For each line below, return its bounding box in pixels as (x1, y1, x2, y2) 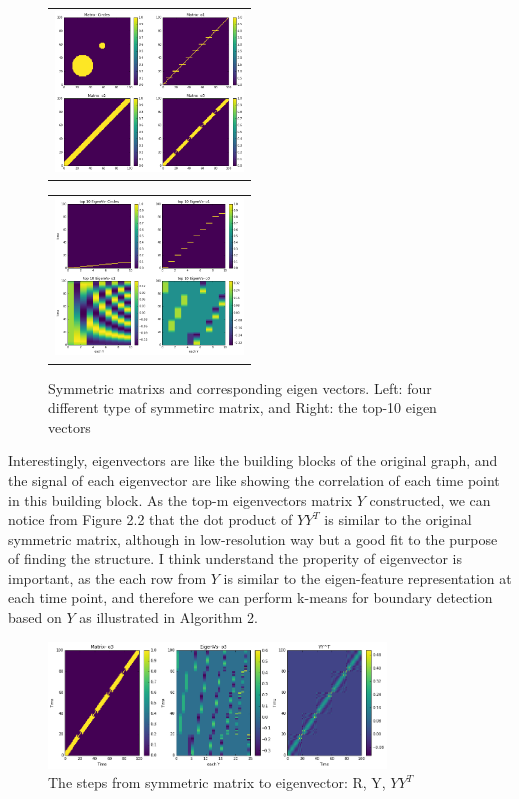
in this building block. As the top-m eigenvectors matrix (8, 489, 353, 510)
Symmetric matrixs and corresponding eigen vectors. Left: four (48, 377, 432, 398)
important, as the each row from (8, 567, 207, 588)
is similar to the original (324, 509, 472, 530)
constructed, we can (369, 489, 491, 510)
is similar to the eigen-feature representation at (223, 567, 512, 588)
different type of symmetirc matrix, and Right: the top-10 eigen (48, 397, 437, 418)
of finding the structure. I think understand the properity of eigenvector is (8, 548, 462, 569)
